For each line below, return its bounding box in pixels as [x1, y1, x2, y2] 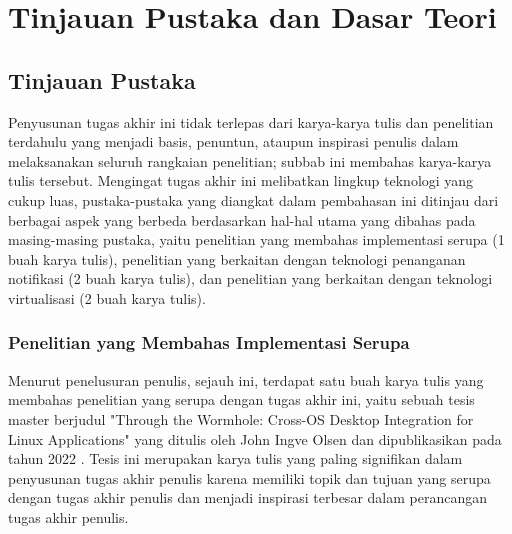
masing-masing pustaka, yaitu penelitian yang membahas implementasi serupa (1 [8, 229, 505, 250]
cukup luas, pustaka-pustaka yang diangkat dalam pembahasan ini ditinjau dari [8, 189, 499, 210]
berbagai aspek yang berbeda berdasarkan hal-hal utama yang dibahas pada [8, 209, 476, 230]
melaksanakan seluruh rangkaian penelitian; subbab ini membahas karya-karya [8, 150, 492, 171]
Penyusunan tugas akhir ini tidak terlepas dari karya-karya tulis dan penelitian [8, 111, 494, 132]
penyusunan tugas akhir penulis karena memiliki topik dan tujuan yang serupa [8, 467, 491, 488]
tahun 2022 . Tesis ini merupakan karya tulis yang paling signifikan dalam [8, 448, 463, 469]
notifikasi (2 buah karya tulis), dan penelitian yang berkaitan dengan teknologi [8, 268, 493, 289]
